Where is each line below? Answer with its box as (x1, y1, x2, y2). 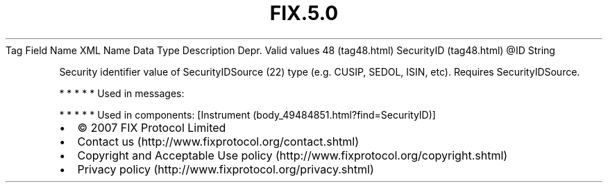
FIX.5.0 (269, 1, 339, 25)
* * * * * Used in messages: (59, 87, 185, 99)
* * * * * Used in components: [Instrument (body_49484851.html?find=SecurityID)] (59, 108, 436, 121)
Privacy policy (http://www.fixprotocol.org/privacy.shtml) (77, 162, 374, 176)
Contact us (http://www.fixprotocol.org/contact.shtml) (77, 134, 360, 148)
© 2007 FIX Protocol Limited (77, 120, 226, 135)
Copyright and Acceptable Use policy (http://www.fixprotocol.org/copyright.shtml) (77, 148, 508, 162)
